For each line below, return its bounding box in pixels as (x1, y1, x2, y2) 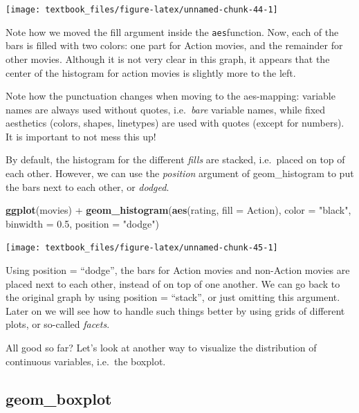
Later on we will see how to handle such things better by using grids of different (6, 303, 345, 318)
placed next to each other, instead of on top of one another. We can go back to (6, 276, 340, 291)
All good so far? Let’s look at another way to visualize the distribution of (6, 340, 317, 355)
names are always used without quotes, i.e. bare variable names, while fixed (6, 102, 326, 116)
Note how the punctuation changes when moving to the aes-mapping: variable (6, 89, 335, 103)
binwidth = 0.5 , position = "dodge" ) (6, 216, 159, 230)
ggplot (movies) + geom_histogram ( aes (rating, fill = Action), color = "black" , (6, 203, 351, 217)
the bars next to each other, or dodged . (6, 179, 169, 194)
